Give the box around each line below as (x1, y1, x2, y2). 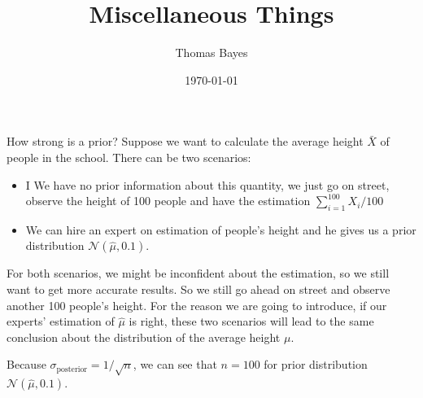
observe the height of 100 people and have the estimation (25, 192, 311, 209)
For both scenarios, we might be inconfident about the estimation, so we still (7, 265, 390, 282)
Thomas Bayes (175, 44, 248, 61)
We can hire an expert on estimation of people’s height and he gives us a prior (25, 221, 416, 238)
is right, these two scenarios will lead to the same (129, 313, 374, 330)
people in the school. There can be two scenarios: (7, 148, 251, 165)
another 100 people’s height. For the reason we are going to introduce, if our (7, 296, 387, 313)
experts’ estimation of (7, 313, 115, 330)
